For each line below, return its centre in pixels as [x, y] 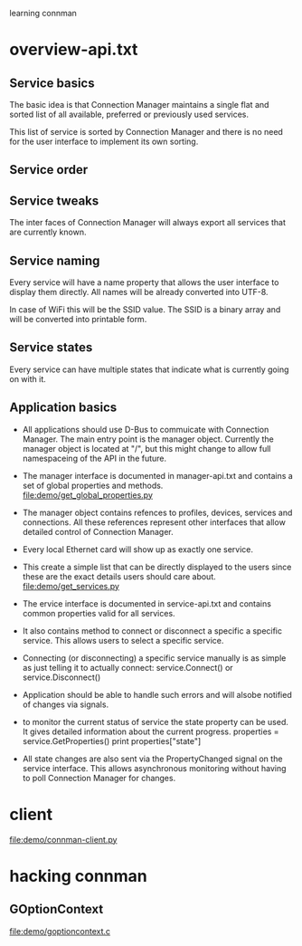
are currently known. [48, 232]
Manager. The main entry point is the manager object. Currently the [148, 439]
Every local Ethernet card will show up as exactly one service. [137, 549]
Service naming [55, 260]
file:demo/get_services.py [71, 586]
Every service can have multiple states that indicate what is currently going [149, 369]
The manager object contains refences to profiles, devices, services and [157, 512]
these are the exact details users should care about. [119, 576]
